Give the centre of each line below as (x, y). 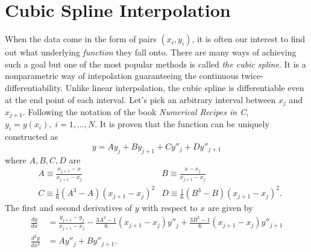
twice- (252, 76)
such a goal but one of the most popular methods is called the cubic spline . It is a (155, 64)
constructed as (32, 137)
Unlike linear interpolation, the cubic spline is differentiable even (185, 87)
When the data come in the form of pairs (81, 39)
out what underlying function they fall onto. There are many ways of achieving (151, 52)
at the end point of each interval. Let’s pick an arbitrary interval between (140, 99)
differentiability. (34, 87)
